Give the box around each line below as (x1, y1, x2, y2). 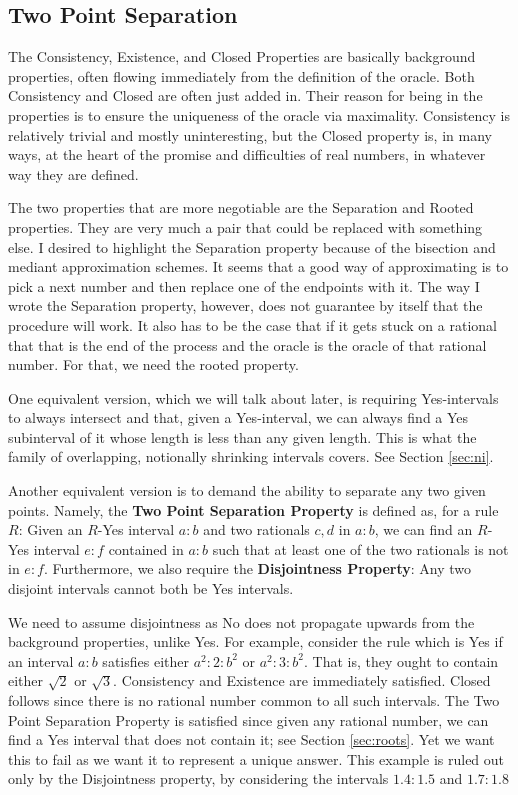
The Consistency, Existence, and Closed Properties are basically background (8, 46, 476, 67)
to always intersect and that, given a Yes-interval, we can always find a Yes (8, 407, 469, 428)
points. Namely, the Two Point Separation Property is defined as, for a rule (8, 499, 499, 520)
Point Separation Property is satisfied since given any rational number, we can (8, 709, 489, 730)
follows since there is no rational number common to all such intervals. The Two (8, 690, 500, 711)
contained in (108, 538, 184, 559)
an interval (8, 650, 74, 671)
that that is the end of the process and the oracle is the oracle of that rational (8, 334, 487, 355)
